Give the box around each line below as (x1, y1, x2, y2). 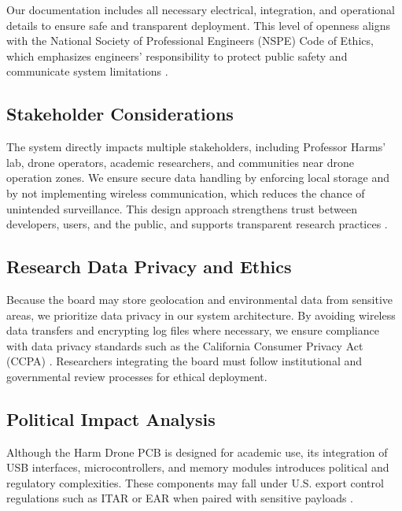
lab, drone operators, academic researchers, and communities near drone (6, 154, 354, 170)
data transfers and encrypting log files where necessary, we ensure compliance (6, 322, 379, 339)
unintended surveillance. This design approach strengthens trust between (6, 200, 357, 217)
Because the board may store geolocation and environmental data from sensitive (6, 291, 393, 307)
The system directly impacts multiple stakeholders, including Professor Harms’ (6, 139, 386, 155)
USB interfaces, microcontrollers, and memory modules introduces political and (6, 459, 389, 476)
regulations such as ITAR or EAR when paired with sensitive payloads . (6, 490, 353, 506)
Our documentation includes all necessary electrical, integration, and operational (6, 2, 395, 17)
